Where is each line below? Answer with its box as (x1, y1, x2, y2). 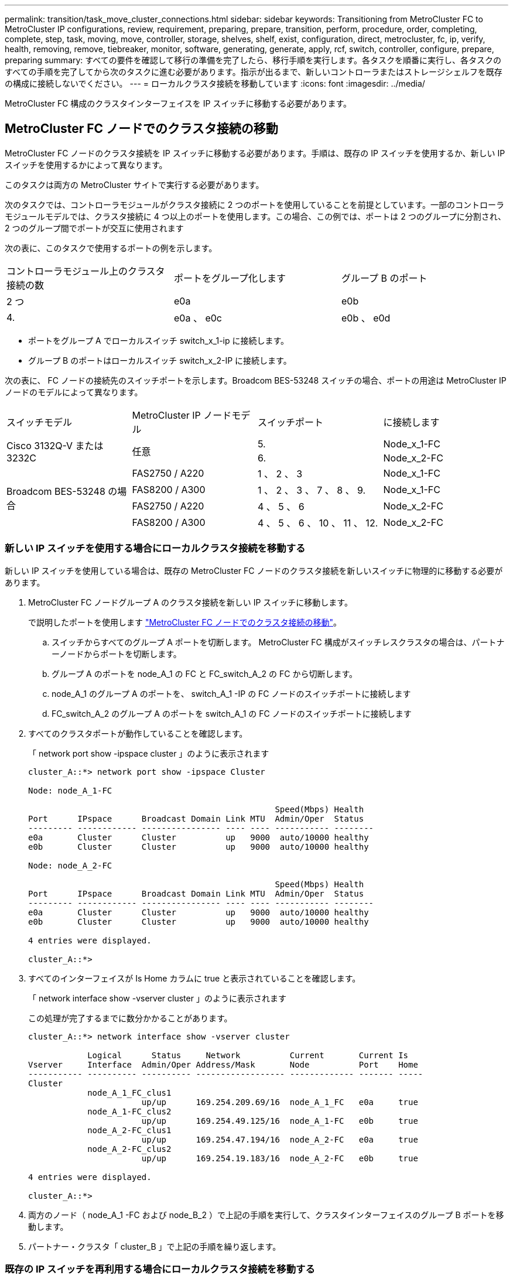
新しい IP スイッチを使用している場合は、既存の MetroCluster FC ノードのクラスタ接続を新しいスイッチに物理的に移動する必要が (5, 565, 503, 576)
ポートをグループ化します (173, 272, 286, 284)
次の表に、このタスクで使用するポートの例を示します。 (5, 242, 217, 253)
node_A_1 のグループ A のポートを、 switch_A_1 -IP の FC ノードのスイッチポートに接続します (52, 688, 411, 699)
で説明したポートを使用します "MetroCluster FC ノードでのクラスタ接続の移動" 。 (28, 617, 342, 627)
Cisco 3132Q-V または (6, 439, 104, 452)
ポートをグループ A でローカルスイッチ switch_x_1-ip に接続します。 (28, 335, 289, 346)
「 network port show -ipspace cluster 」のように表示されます (28, 748, 269, 758)
